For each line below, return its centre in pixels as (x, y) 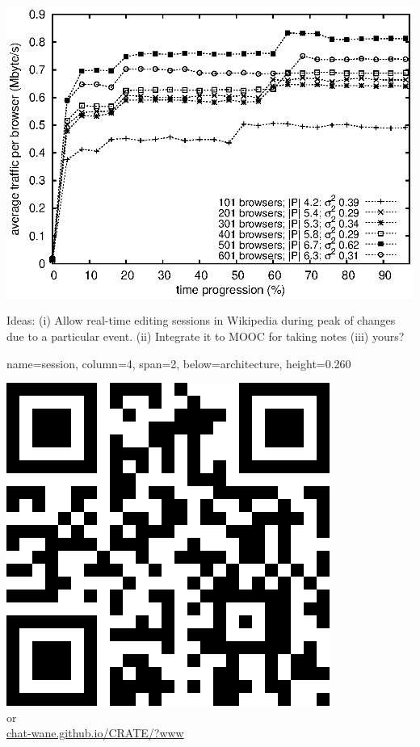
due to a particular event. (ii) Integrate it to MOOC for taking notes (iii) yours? (206, 336)
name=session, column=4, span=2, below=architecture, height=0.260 (179, 363)
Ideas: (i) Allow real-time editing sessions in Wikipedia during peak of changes (201, 320)
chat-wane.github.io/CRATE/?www (95, 733)
